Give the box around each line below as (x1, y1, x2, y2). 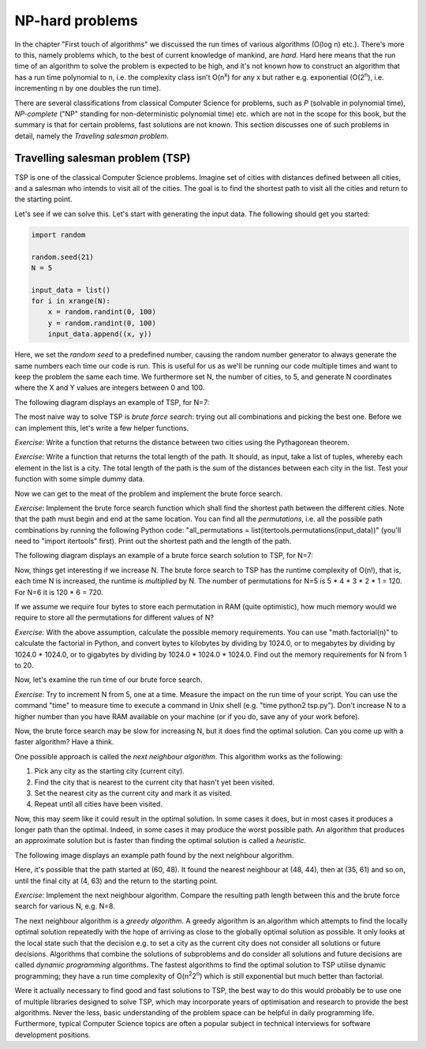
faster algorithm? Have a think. (14, 737, 114, 747)
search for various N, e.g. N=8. (14, 901, 116, 911)
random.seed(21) (31, 253, 95, 261)
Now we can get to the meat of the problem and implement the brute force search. (14, 489, 283, 498)
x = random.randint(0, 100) (47, 308, 157, 317)
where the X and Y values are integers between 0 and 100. (14, 383, 205, 392)
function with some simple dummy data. (14, 474, 145, 484)
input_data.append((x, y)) (47, 330, 153, 339)
